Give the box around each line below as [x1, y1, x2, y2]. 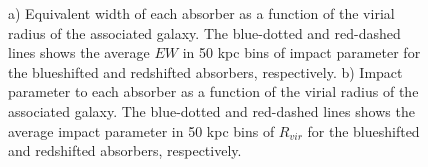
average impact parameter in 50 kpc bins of [8, 120, 275, 141]
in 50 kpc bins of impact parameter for [182, 42, 421, 63]
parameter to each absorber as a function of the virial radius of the [8, 81, 419, 102]
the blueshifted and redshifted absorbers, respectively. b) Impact [8, 61, 403, 82]
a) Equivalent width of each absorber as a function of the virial [8, 3, 395, 23]
